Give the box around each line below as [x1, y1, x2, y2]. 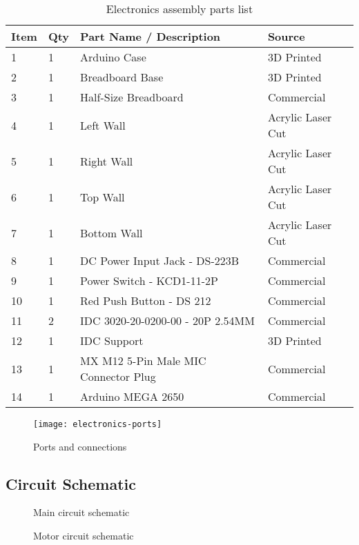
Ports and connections [33, 439, 127, 453]
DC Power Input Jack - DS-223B [80, 252, 240, 268]
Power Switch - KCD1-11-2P [80, 272, 218, 288]
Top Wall [80, 188, 125, 205]
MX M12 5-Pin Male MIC [80, 353, 206, 368]
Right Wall [80, 152, 133, 169]
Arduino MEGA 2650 [80, 388, 184, 404]
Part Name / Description [80, 28, 221, 44]
